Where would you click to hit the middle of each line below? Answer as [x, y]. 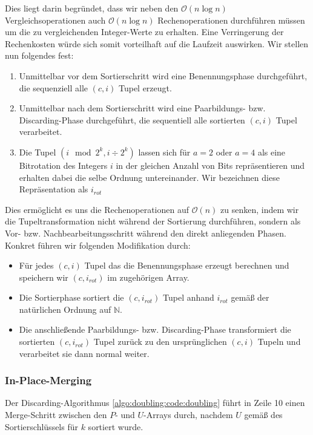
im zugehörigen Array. [148, 277]
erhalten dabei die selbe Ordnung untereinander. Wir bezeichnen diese [149, 177]
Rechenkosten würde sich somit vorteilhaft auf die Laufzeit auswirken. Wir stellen [157, 43]
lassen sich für [164, 152]
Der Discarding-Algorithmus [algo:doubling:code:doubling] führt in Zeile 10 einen [155, 403]
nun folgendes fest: [39, 55]
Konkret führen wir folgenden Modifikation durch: [98, 245]
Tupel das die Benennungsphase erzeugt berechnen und [187, 265]
